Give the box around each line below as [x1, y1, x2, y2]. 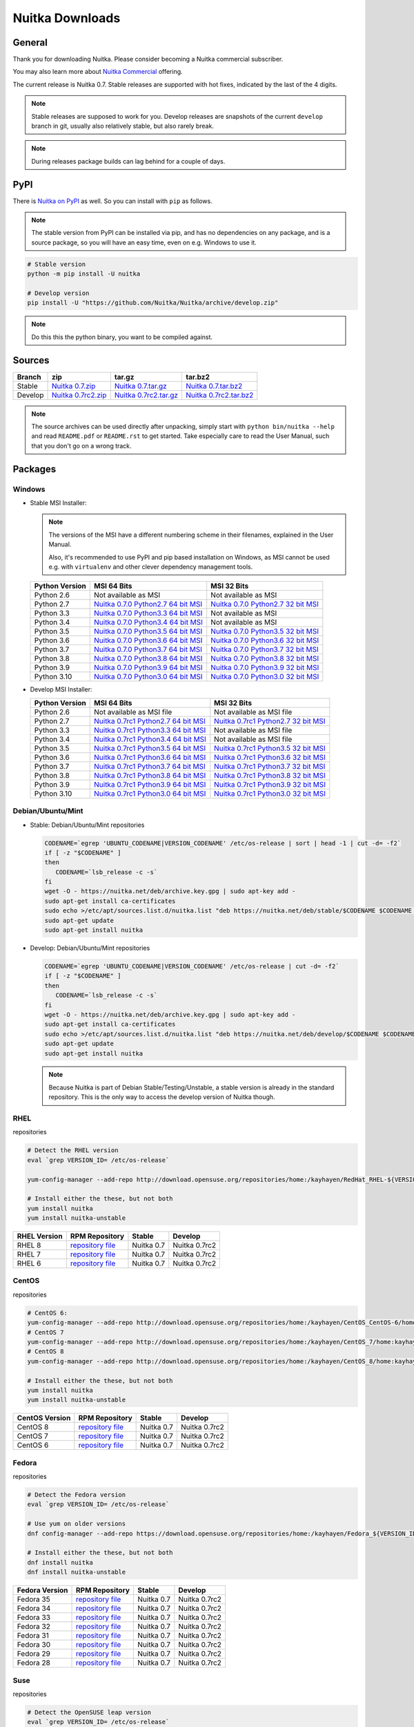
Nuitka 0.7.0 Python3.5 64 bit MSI [93, 627, 203, 636]
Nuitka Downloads [12, 10, 121, 26]
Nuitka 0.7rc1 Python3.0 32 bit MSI [214, 788, 326, 798]
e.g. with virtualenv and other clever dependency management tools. [48, 562, 253, 571]
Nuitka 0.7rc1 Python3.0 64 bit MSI [93, 788, 206, 798]
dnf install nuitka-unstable [27, 1568, 126, 1576]
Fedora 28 [17, 1658, 51, 1668]
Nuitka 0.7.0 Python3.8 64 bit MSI [93, 653, 203, 663]
